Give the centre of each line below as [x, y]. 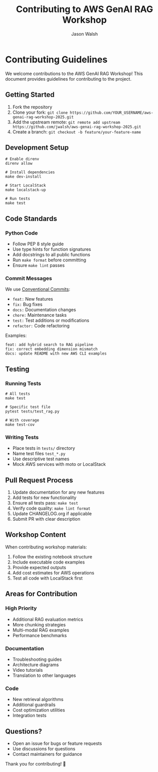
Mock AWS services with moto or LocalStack [59, 464]
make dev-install [23, 177]
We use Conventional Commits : [38, 289]
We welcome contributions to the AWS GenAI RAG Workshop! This [74, 74]
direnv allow [19, 164]
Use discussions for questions [44, 749]
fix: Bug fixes [27, 304]
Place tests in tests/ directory [44, 448]
